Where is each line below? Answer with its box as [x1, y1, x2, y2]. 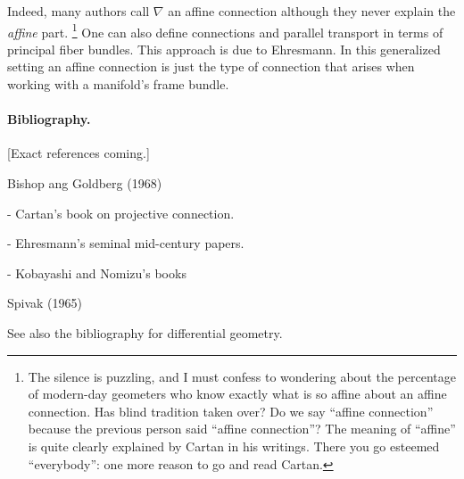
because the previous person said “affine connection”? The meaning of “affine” [28, 419, 456, 438]
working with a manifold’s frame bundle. [7, 75, 229, 94]
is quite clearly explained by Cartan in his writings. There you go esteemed [28, 436, 440, 455]
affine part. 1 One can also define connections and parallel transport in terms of [7, 20, 443, 41]
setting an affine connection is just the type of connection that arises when [7, 57, 415, 76]
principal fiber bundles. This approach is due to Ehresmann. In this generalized [7, 39, 441, 58]
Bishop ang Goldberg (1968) [7, 174, 162, 193]
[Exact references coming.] [7, 144, 150, 162]
